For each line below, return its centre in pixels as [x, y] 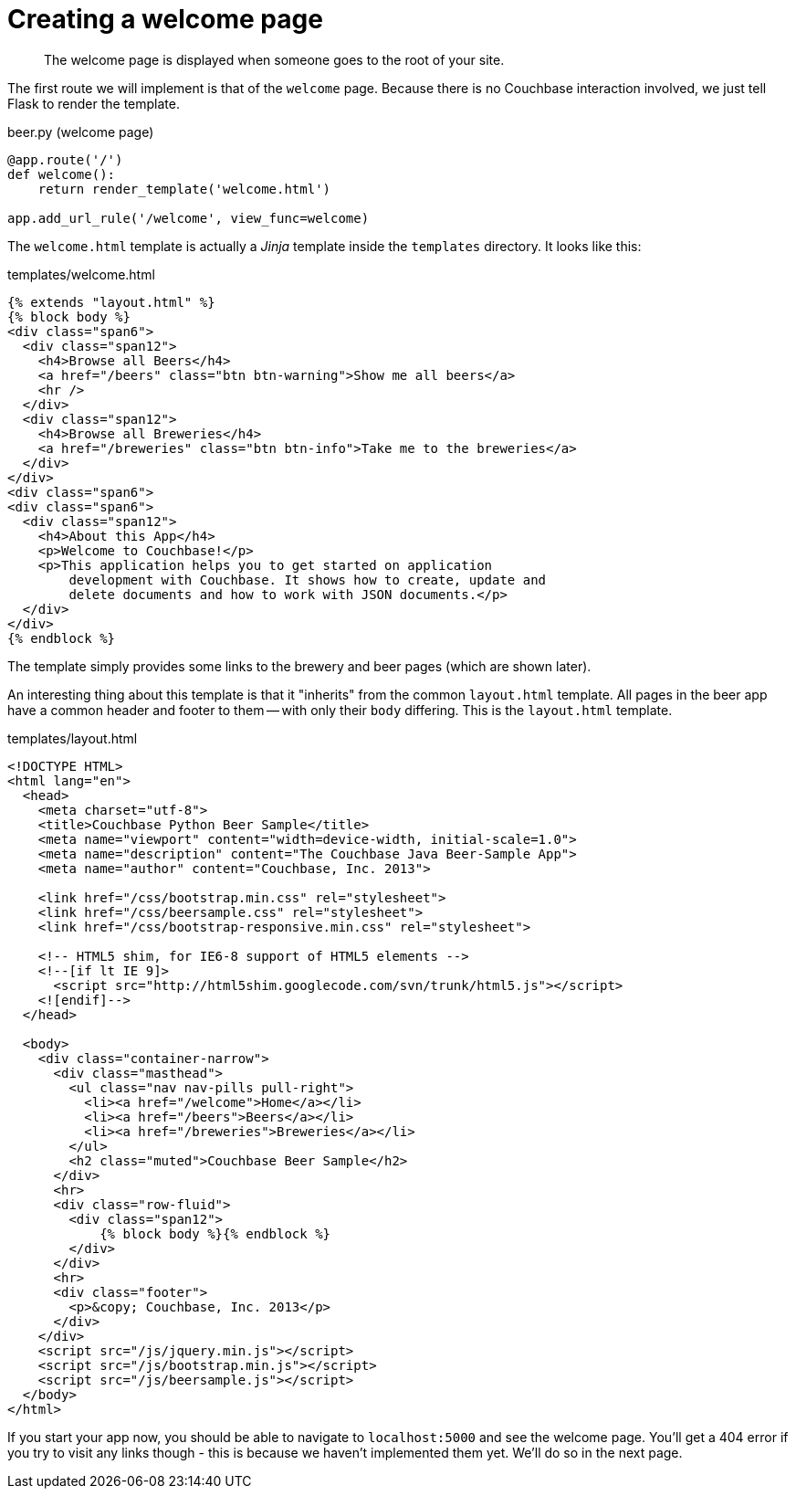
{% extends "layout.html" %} [111, 302]
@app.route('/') [65, 159]
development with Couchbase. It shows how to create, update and [308, 579]
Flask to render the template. [94, 103]
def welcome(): [62, 174]
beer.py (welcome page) [81, 132]
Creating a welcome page [165, 19]
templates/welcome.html [81, 274]
